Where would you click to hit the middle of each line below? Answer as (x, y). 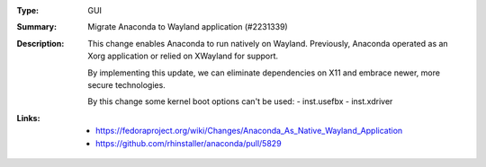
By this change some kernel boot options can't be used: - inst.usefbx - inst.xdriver (240, 101)
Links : (28, 118)
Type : (28, 10)
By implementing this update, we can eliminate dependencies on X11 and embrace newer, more (264, 73)
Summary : (37, 27)
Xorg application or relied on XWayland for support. (183, 56)
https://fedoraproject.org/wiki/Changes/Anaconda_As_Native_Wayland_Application (249, 131)
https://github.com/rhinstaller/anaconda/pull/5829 (189, 143)
